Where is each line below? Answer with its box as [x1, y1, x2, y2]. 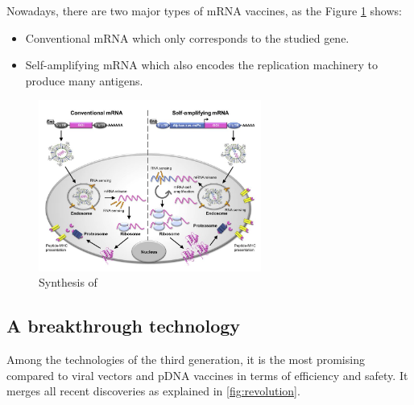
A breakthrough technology [6, 313, 241, 338]
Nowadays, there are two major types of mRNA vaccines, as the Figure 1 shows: [6, 2, 402, 19]
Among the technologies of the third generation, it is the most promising [6, 351, 365, 368]
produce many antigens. [25, 72, 143, 89]
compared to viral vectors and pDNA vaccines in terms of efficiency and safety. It [6, 366, 408, 383]
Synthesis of [39, 274, 97, 291]
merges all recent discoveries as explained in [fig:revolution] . [6, 382, 300, 399]
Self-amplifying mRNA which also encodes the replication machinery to [25, 56, 378, 73]
